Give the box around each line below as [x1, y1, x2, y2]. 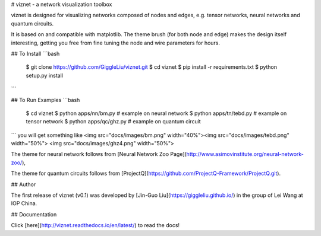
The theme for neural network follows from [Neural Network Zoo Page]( [11, 151, 187, 158]
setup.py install [26, 72, 64, 79]
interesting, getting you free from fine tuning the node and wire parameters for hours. [11, 39, 220, 46]
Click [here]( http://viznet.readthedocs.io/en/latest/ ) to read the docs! [11, 222, 180, 229]
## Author [11, 181, 36, 188]
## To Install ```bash [11, 50, 60, 57]
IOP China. [11, 200, 37, 207]
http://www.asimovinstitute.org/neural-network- [186, 151, 304, 158]
